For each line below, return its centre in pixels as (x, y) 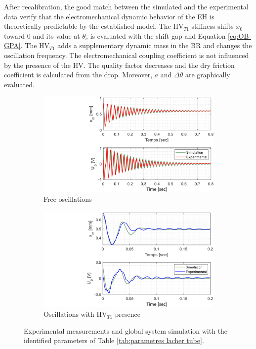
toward (15, 35)
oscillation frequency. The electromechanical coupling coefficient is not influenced (127, 55)
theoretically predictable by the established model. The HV (94, 26)
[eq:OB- (239, 35)
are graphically (208, 75)
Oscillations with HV (75, 314)
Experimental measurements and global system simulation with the (126, 330)
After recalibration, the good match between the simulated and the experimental (126, 6)
